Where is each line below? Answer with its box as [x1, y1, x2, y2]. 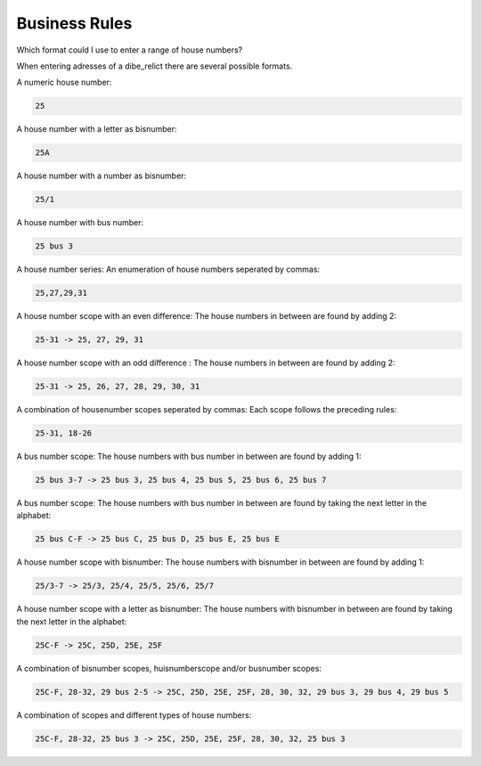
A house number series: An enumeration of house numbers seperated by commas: [16, 264, 321, 275]
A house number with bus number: [16, 217, 144, 228]
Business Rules [16, 13, 133, 33]
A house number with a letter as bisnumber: [16, 124, 177, 134]
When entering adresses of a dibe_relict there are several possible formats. [16, 61, 293, 71]
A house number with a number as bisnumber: [16, 170, 187, 182]
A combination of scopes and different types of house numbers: [16, 709, 252, 721]
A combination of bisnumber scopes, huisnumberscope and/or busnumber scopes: [16, 663, 322, 673]
